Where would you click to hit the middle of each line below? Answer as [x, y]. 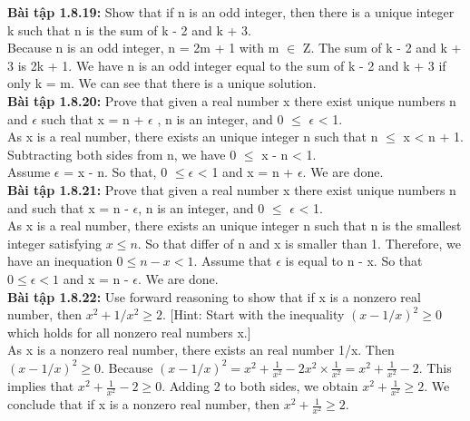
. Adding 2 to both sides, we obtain [260, 386]
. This [435, 367]
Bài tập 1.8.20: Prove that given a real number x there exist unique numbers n [232, 100]
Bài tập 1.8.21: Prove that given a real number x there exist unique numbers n [232, 189]
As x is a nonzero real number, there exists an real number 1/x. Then [201, 350]
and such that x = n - [68, 207]
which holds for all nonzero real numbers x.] [129, 332]
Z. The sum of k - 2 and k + [382, 48]
